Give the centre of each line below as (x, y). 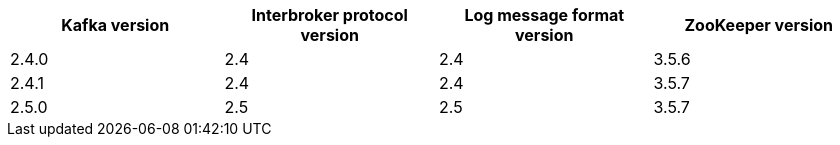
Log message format (544, 15)
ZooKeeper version (759, 25)
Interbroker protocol (329, 15)
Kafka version (115, 25)
